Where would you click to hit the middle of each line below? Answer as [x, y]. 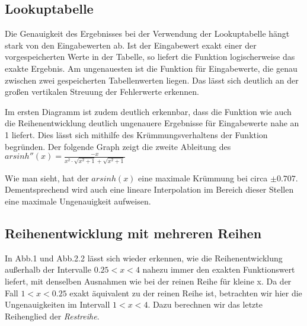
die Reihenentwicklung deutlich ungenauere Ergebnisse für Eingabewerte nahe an [152, 123]
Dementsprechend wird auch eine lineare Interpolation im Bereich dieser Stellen [149, 189]
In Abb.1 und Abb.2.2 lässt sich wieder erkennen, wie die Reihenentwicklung [144, 258]
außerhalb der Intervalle [48, 269]
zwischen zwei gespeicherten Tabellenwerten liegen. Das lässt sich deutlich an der [152, 80]
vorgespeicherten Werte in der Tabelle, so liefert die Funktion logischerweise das [150, 57]
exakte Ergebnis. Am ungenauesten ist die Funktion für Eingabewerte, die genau [151, 68]
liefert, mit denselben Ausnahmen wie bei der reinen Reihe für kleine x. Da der [148, 281]
